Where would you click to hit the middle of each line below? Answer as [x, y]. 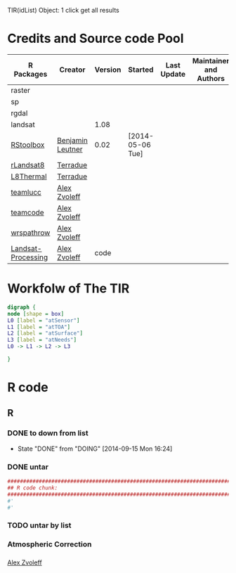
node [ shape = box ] [36, 314]
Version [108, 70]
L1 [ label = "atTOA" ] [39, 327]
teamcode [27, 212]
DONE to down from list [48, 433]
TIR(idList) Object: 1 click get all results [63, 10]
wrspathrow [31, 233]
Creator [72, 70]
